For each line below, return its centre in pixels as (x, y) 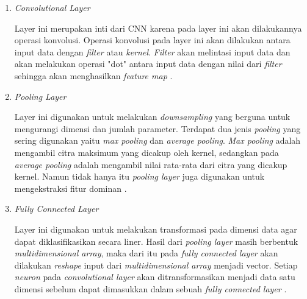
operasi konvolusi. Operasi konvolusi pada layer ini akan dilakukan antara (152, 40)
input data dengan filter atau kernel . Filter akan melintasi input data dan (152, 51)
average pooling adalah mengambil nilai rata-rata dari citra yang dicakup (151, 164)
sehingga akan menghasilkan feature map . (93, 75)
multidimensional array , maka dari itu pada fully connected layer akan (146, 253)
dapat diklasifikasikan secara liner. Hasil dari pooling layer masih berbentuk (156, 241)
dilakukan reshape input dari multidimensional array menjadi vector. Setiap (156, 265)
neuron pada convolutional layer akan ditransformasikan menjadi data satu (155, 277)
